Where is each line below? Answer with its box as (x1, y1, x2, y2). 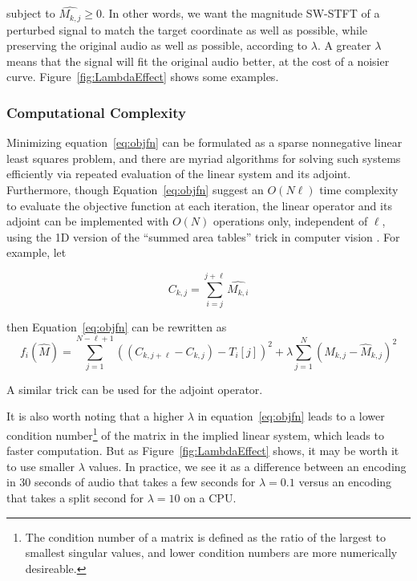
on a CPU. (184, 490, 237, 506)
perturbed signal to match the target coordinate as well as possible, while (6, 21, 368, 38)
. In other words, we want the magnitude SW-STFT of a (102, 5, 380, 22)
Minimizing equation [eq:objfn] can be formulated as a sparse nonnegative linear (6, 134, 403, 151)
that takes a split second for (6, 490, 144, 506)
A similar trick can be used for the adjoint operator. (6, 380, 263, 397)
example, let (6, 244, 67, 261)
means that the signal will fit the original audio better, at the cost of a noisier (6, 52, 390, 69)
